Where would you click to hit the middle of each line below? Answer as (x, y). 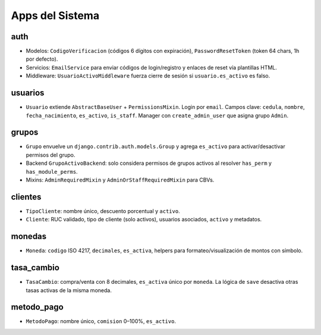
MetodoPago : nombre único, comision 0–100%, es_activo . (101, 321)
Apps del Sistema (55, 15)
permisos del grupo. (51, 155)
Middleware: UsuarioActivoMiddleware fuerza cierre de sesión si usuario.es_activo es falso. (148, 76)
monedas (29, 237)
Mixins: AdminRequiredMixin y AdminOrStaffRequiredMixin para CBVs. (120, 180)
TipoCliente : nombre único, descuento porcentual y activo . (103, 211)
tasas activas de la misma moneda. (69, 290)
